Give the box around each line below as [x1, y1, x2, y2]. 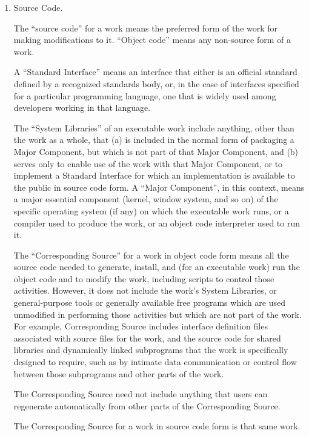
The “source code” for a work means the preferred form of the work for [13, 21, 278, 34]
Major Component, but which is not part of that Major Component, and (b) [13, 145, 299, 157]
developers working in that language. [13, 101, 151, 114]
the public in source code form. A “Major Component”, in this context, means [13, 180, 305, 193]
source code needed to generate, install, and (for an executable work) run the [13, 260, 300, 273]
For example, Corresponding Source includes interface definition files [13, 320, 268, 332]
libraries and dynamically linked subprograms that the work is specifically [13, 343, 288, 356]
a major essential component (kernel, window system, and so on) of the [13, 193, 278, 205]
